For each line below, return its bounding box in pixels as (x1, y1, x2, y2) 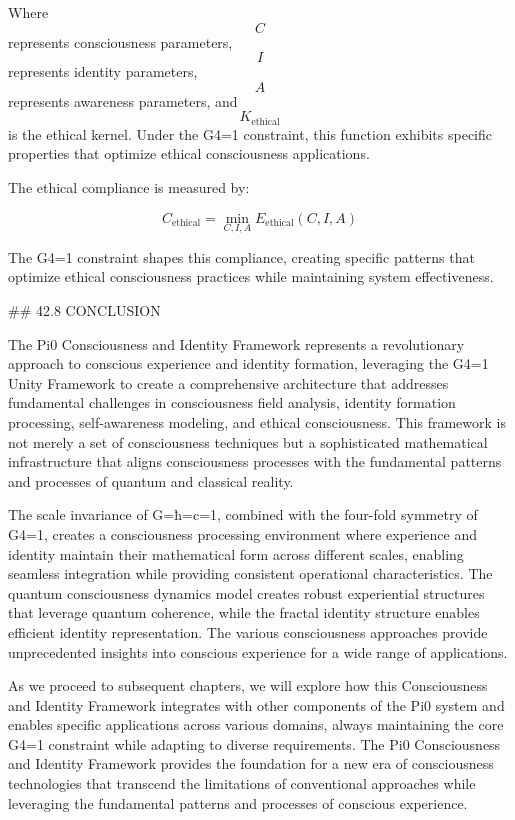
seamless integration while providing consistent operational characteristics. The (8, 563, 493, 584)
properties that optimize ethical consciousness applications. (8, 143, 370, 164)
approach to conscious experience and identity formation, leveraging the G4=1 (8, 353, 489, 374)
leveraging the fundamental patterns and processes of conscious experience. (8, 792, 468, 813)
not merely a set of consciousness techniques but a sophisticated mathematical (8, 431, 488, 452)
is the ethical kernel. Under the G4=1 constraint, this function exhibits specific (8, 123, 493, 144)
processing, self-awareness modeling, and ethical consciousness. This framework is (8, 411, 506, 432)
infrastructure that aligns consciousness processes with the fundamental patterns (8, 451, 502, 472)
